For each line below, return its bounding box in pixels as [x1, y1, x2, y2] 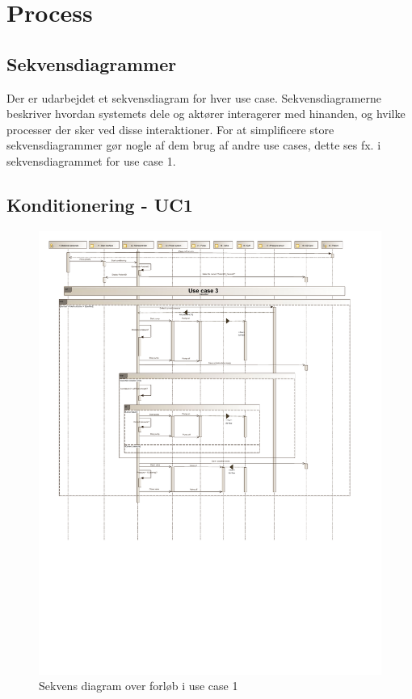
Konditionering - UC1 [6, 192, 193, 217]
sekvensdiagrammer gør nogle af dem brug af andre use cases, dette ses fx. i [6, 137, 381, 154]
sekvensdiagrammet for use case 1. [6, 152, 176, 169]
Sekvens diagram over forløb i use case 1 [39, 677, 238, 694]
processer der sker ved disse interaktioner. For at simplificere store [6, 120, 334, 137]
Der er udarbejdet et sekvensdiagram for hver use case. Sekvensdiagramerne [6, 89, 382, 106]
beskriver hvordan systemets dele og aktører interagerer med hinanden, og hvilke [6, 105, 406, 122]
